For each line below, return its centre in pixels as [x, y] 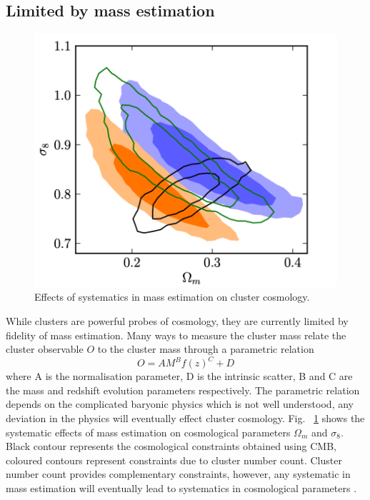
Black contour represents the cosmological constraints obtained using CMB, [171, 446]
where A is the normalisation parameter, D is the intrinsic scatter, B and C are [179, 376]
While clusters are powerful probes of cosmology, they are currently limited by [177, 321]
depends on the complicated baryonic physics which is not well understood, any [180, 404]
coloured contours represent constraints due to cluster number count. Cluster [174, 460]
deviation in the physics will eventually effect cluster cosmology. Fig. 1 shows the [185, 418]
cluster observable [45, 349]
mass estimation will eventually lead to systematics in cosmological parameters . [181, 488]
